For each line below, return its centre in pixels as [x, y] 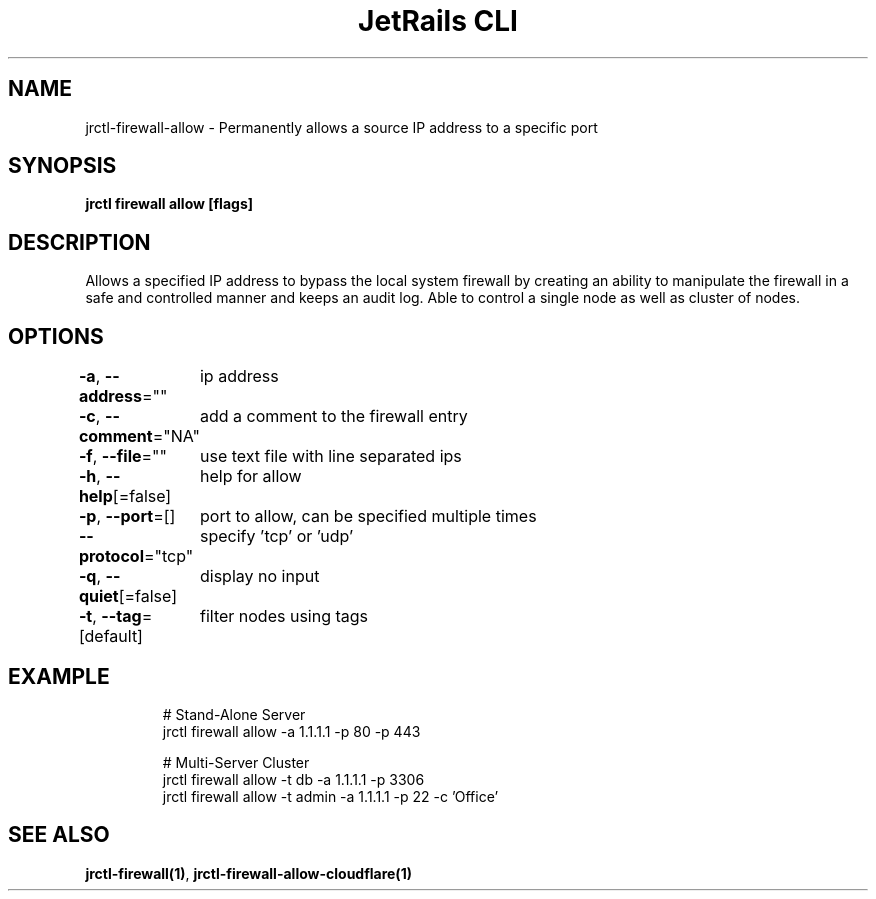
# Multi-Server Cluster [236, 762]
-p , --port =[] [127, 516]
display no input [259, 576]
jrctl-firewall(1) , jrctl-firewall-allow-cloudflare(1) [248, 873]
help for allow [250, 476]
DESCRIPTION [79, 242]
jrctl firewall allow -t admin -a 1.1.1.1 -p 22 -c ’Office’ [330, 796]
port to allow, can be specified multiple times [368, 516]
